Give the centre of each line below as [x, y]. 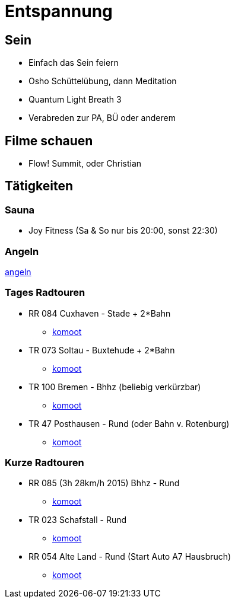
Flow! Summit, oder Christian [85, 164]
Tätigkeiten [39, 186]
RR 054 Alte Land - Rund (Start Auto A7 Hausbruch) [130, 557]
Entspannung [59, 11]
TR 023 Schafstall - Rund [78, 520]
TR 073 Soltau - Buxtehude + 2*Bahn [102, 350]
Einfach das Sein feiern [74, 63]
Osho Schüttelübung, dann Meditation [103, 81]
